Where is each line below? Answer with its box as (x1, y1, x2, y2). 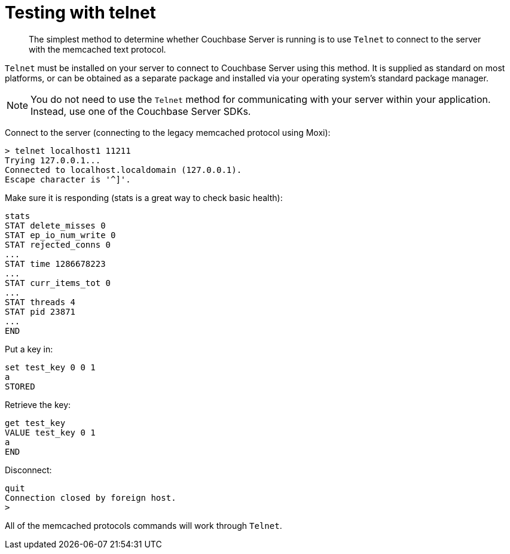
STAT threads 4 (5, 297, 76, 307)
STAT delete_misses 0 (5, 220, 106, 230)
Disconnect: (5, 464, 52, 475)
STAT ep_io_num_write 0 (5, 230, 116, 240)
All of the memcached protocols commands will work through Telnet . (5, 520, 282, 531)
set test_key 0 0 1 (5, 362, 96, 372)
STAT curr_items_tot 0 (5, 278, 111, 288)
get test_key (5, 418, 66, 428)
